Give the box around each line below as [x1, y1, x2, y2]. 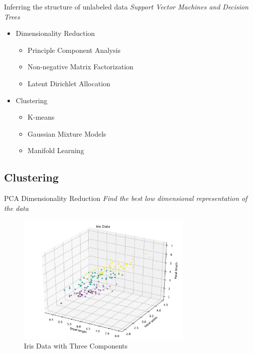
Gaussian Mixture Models [27, 128, 107, 139]
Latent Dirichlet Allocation [27, 78, 111, 88]
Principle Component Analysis [27, 44, 121, 55]
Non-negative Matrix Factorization [27, 61, 133, 72]
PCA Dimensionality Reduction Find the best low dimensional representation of [4, 193, 248, 203]
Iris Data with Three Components [24, 341, 128, 351]
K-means [27, 112, 55, 122]
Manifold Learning [27, 145, 84, 156]
